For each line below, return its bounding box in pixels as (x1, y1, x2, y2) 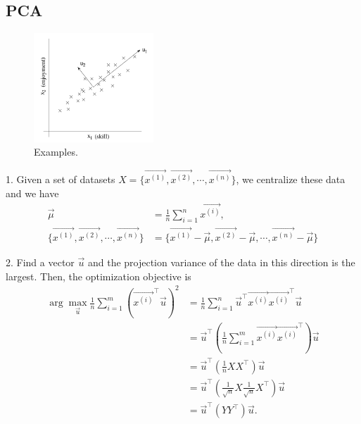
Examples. (34, 144, 78, 159)
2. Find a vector (6, 255, 75, 270)
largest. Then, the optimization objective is (6, 268, 191, 283)
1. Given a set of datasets (6, 172, 115, 187)
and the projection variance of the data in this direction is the (87, 255, 355, 270)
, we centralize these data (236, 172, 346, 187)
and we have (6, 185, 59, 200)
